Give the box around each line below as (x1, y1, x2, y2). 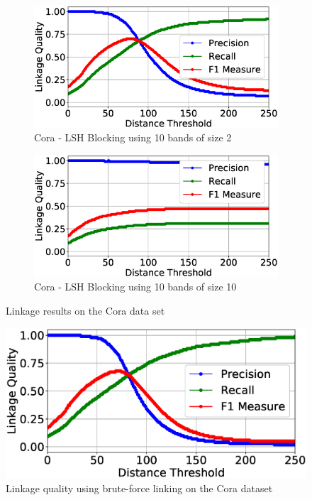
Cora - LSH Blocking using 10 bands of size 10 (34, 279, 237, 294)
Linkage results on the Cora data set (6, 303, 165, 318)
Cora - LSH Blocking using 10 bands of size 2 (34, 130, 232, 145)
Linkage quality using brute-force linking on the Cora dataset (6, 481, 273, 495)
